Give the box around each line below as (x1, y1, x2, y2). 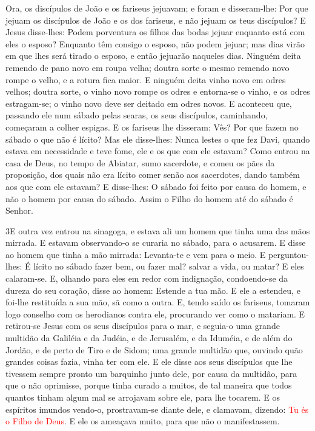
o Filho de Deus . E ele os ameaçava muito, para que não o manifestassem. (5, 415, 280, 427)
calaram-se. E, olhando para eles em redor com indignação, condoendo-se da (5, 272, 288, 285)
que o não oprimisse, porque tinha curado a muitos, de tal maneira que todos (5, 379, 292, 392)
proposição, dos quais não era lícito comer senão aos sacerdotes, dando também (5, 168, 300, 181)
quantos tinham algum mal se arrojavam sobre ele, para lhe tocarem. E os (5, 391, 280, 403)
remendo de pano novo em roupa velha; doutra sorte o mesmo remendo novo (5, 61, 290, 73)
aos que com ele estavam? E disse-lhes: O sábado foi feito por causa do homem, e (5, 180, 307, 192)
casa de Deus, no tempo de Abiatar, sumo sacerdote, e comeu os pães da (5, 156, 275, 169)
